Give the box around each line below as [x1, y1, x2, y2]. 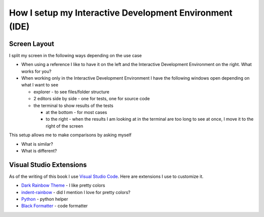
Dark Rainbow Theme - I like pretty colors [21, 182, 105, 188]
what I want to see [21, 82, 59, 88]
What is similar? [21, 141, 53, 147]
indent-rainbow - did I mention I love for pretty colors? [21, 189, 131, 195]
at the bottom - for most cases [45, 109, 108, 115]
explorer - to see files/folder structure [33, 88, 110, 95]
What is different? [21, 148, 57, 153]
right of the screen [45, 123, 83, 129]
